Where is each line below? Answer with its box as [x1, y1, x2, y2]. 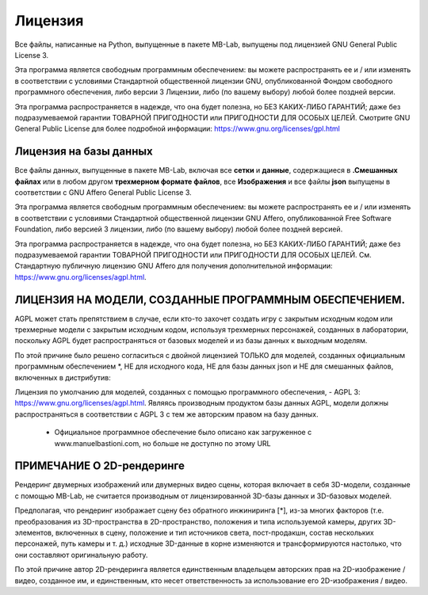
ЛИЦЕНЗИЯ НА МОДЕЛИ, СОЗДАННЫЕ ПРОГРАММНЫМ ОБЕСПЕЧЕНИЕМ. [14, 293, 406, 307]
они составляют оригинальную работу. [14, 550, 148, 559]
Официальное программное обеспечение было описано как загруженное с [54, 428, 312, 437]
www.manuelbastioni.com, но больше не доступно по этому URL [54, 438, 271, 448]
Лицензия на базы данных [14, 145, 154, 158]
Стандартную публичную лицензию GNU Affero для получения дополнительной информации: [14, 261, 333, 271]
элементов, [14, 528, 55, 537]
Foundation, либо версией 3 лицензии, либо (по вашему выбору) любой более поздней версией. [14, 224, 343, 234]
